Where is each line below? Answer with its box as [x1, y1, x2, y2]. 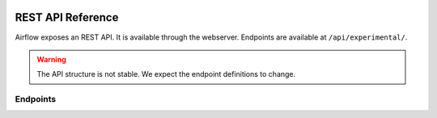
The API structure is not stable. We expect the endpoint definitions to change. [36, 70, 296, 79]
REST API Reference [15, 11, 119, 24]
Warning [36, 54, 66, 64]
